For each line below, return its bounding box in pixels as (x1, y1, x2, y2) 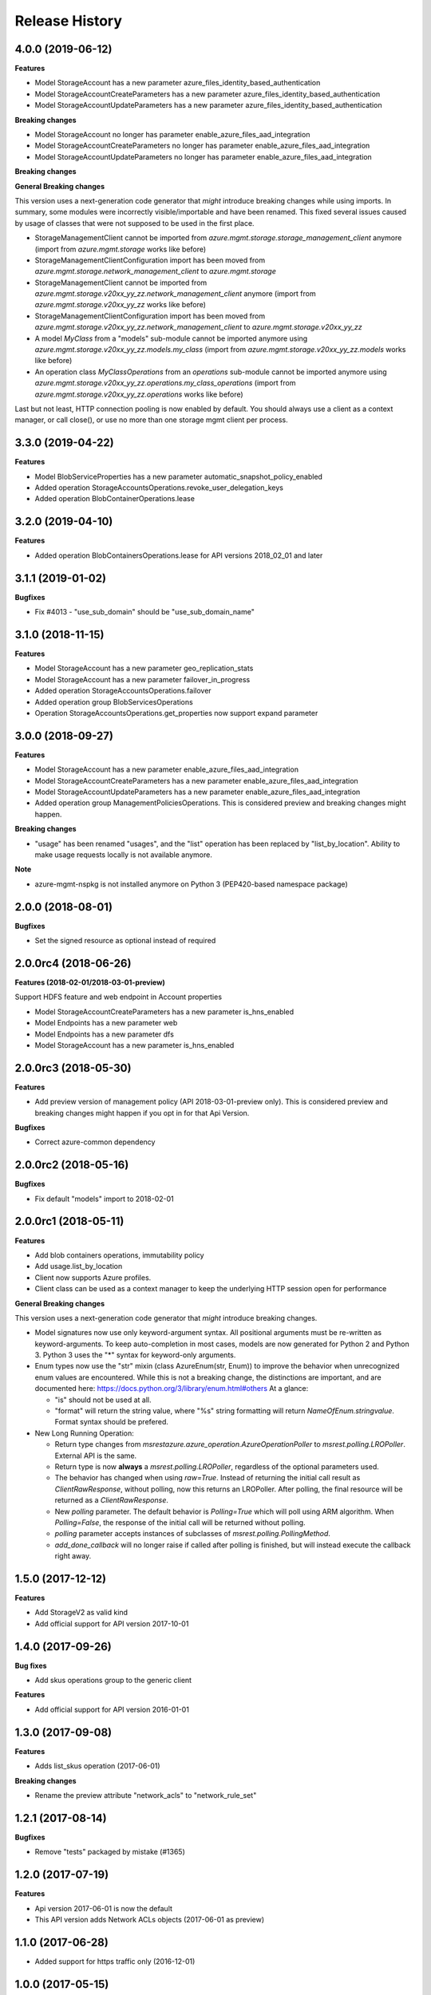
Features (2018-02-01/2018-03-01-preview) (14, 978, 165, 987)
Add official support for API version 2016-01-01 (34, 1705, 189, 1714)
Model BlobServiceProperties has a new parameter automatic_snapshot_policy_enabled (34, 472, 323, 481)
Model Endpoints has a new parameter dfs (34, 1029, 175, 1039)
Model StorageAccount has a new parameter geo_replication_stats (34, 663, 254, 674)
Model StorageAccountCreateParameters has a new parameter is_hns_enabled (34, 1006, 295, 1017)
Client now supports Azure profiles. (34, 1273, 152, 1282)
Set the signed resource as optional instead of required (34, 936, 216, 946)
